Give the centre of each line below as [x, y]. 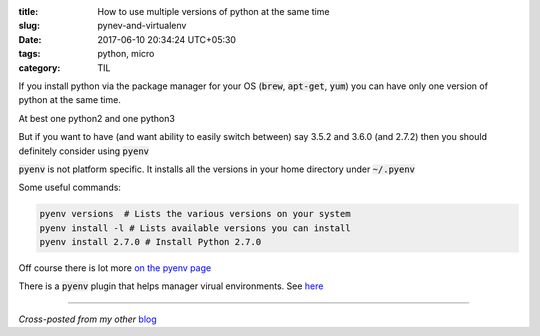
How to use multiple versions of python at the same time [213, 11]
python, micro [126, 54]
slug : [29, 26]
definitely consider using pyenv [84, 151]
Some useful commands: [70, 187]
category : [39, 67]
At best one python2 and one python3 [96, 118]
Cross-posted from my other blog [87, 319]
